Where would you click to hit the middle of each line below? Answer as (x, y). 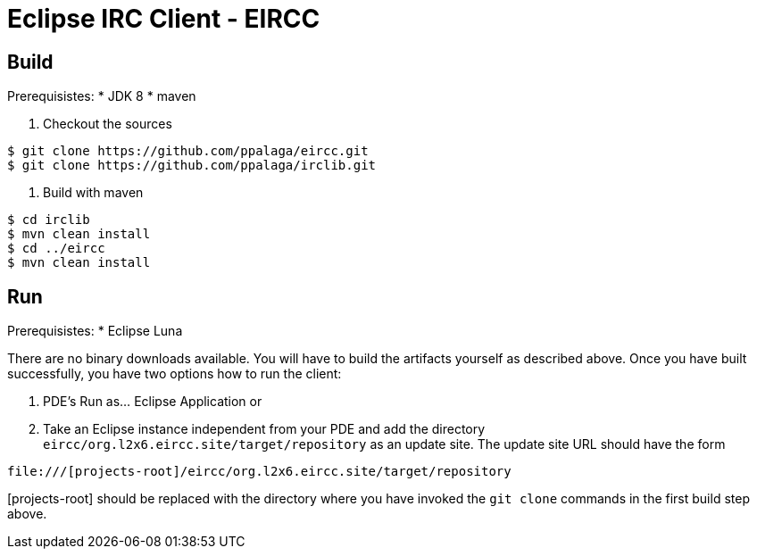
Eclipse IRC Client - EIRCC (164, 19)
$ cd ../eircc (56, 249)
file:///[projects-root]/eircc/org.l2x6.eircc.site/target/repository (259, 472)
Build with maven (93, 193)
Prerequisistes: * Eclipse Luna (95, 331)
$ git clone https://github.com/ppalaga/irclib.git (192, 166)
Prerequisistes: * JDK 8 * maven (102, 96)
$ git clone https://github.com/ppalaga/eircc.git (188, 151)
